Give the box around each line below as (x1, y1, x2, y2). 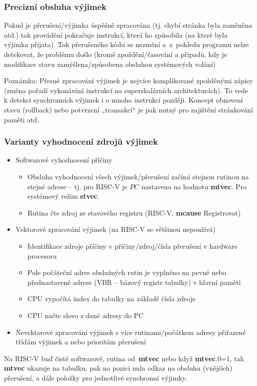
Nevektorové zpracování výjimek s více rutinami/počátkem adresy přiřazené (15, 327, 246, 337)
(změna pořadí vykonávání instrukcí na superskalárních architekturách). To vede (4, 85, 248, 95)
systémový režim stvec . (27, 191, 100, 201)
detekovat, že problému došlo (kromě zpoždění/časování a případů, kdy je (4, 49, 227, 59)
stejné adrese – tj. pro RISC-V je (27, 181, 128, 191)
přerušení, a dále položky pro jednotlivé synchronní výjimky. (4, 372, 187, 383)
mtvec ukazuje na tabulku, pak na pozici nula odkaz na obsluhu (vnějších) (4, 363, 233, 373)
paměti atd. (4, 114, 39, 124)
